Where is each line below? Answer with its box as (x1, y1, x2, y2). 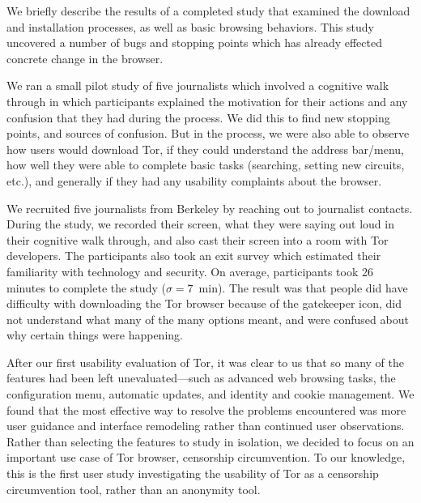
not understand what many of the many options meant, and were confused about (6, 310, 409, 327)
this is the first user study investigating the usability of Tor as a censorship (6, 465, 379, 482)
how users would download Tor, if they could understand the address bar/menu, (6, 140, 405, 157)
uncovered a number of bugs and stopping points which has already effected (6, 34, 382, 51)
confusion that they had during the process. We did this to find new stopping (6, 109, 390, 126)
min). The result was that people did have (198, 279, 408, 296)
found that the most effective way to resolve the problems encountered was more (6, 401, 406, 418)
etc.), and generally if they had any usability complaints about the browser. (6, 172, 382, 189)
